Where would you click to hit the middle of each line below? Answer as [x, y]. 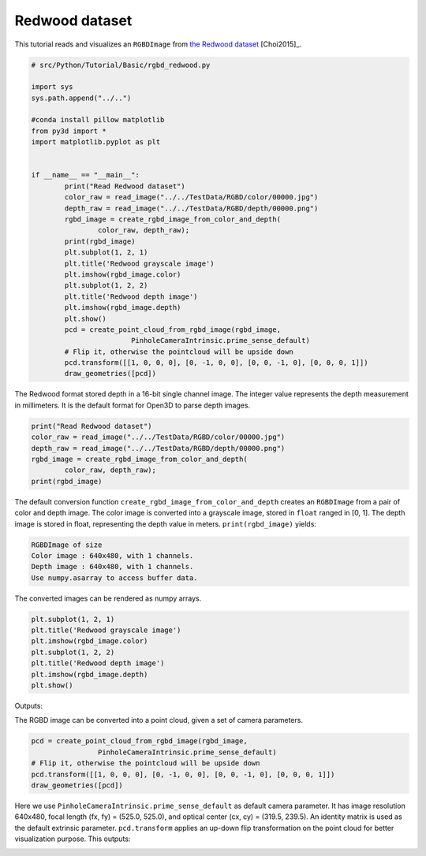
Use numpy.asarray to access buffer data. [114, 578]
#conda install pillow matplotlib [98, 120]
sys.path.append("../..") [81, 98]
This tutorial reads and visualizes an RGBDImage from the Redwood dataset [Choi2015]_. [158, 44]
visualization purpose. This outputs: [73, 839]
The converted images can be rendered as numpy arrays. [108, 598]
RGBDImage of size [67, 545]
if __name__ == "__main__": [85, 175]
